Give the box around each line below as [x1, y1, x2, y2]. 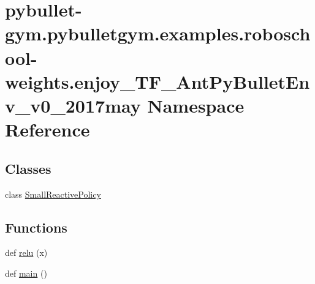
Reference [5, 117, 90, 142]
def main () [5, 266, 47, 279]
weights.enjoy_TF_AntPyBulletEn [5, 69, 310, 94]
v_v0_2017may [5, 92, 141, 118]
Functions [5, 217, 67, 236]
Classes [5, 159, 51, 177]
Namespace [147, 92, 245, 118]
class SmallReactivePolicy [5, 187, 101, 200]
